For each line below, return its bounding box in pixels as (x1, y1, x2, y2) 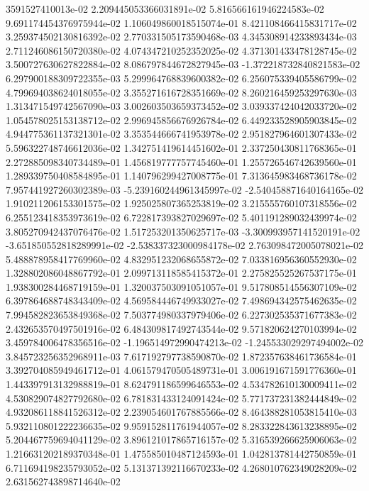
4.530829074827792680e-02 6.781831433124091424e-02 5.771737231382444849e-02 (6, 390, 357, 405)
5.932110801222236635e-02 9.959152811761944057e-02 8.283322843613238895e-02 (6, 418, 357, 433)
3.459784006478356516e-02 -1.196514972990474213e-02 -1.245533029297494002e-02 (6, 335, 363, 350)
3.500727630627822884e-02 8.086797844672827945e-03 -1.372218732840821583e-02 (6, 57, 360, 72)
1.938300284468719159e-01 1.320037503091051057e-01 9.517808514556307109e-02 (6, 279, 357, 294)
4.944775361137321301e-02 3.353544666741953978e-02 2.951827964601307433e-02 (6, 126, 357, 141)
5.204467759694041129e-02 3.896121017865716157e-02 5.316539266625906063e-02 (6, 432, 357, 447)
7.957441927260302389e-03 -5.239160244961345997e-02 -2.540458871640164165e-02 (6, 182, 363, 197)
